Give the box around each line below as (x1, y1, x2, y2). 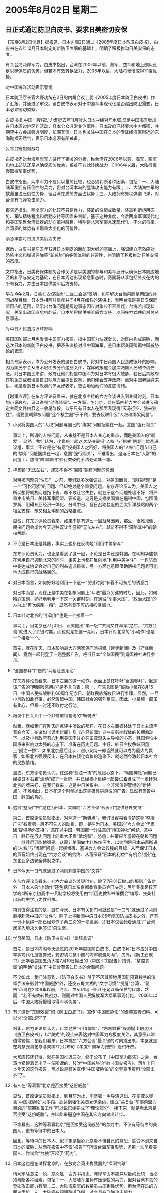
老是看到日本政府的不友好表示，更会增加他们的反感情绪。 (14, 383, 129, 388)
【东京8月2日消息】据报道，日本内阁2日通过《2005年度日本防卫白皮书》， (5, 39, 154, 45)
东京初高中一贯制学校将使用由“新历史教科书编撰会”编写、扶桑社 (28, 890, 156, 896)
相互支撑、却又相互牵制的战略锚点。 (12, 508, 86, 514)
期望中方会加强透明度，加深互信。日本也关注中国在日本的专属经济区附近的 (5, 129, 155, 135)
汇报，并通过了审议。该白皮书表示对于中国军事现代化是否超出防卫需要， (9, 101, 155, 106)
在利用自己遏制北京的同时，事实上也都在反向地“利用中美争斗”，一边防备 (12, 557, 158, 563)
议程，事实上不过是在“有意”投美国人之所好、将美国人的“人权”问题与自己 (12, 444, 157, 450)
